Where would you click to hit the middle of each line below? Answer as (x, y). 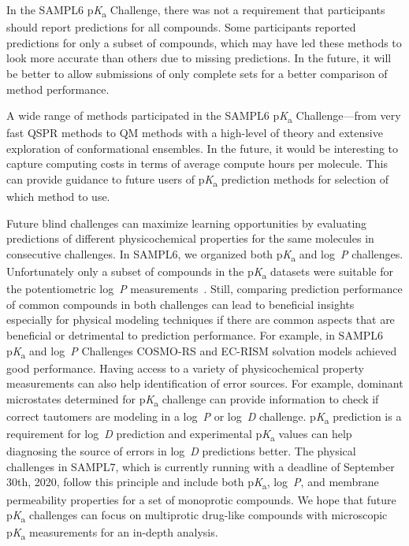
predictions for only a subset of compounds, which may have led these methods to (204, 42)
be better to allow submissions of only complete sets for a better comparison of (197, 73)
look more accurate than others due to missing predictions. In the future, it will (199, 58)
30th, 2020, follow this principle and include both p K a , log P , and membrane (193, 483)
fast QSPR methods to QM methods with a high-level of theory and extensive (195, 133)
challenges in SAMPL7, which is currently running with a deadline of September (201, 466)
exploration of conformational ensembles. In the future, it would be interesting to (203, 148)
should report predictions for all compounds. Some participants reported (181, 27)
